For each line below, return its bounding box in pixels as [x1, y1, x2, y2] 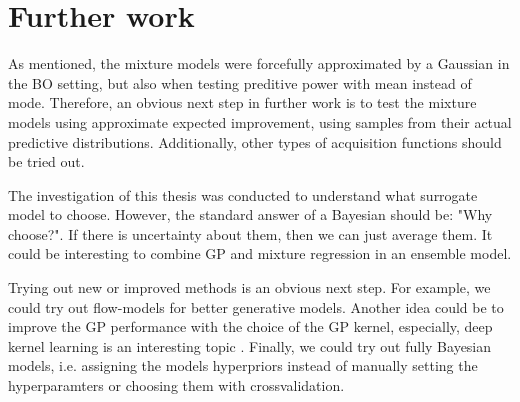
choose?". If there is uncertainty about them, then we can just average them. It [8, 223, 493, 244]
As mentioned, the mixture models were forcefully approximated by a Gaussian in [8, 53, 510, 74]
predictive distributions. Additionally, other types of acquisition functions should [8, 131, 502, 152]
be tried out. [8, 151, 85, 172]
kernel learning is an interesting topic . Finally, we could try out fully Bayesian [8, 335, 492, 356]
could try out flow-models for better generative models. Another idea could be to [8, 296, 504, 317]
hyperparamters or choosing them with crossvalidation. [8, 375, 345, 396]
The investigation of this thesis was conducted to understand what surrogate [8, 184, 478, 205]
